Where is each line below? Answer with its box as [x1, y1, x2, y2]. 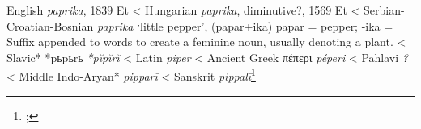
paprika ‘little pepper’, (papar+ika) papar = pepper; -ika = [96, 17, 393, 34]
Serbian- [364, 2, 405, 18]
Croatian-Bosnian [6, 17, 94, 34]
